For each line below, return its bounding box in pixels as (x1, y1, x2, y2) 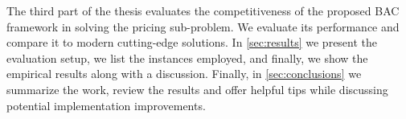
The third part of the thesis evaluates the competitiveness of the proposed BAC (6, 2, 400, 18)
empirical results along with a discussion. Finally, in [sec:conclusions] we (6, 65, 362, 82)
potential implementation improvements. (6, 96, 206, 113)
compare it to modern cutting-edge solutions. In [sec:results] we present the (6, 34, 378, 51)
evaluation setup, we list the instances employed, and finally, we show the (6, 49, 368, 66)
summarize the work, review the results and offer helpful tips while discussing (6, 80, 388, 97)
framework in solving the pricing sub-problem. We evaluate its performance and (6, 18, 400, 35)
